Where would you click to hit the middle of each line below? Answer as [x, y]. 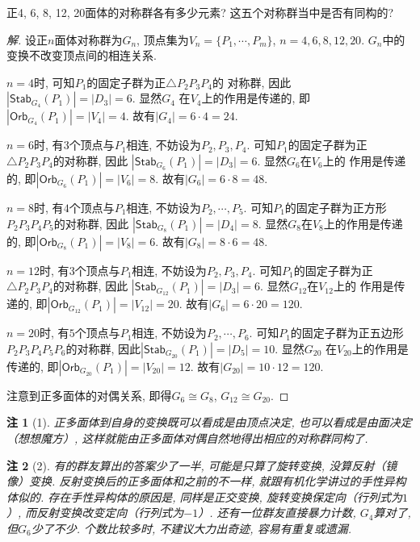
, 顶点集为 [163, 39]
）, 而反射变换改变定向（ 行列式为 [95, 513]
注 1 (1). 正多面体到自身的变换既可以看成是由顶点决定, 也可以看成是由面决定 [209, 422]
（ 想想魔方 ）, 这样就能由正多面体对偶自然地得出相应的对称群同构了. [187, 438]
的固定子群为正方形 [336, 207]
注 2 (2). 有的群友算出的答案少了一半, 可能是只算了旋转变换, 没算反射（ [196, 465]
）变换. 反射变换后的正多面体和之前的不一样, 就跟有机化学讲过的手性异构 [212, 481]
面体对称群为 [88, 39]
